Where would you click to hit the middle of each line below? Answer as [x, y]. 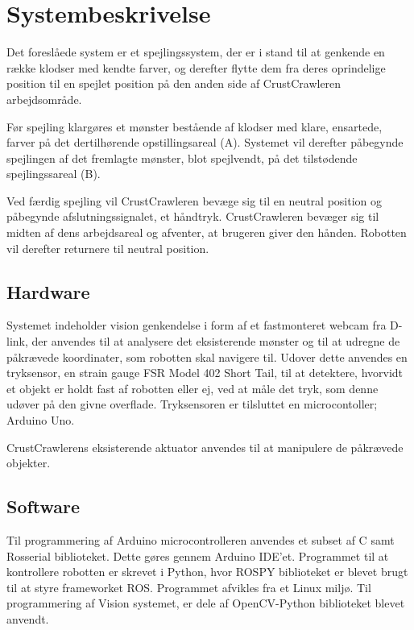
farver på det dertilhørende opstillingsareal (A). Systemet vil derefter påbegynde [205, 142]
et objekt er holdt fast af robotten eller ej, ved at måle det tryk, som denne [193, 388]
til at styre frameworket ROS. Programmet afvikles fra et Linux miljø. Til [189, 587]
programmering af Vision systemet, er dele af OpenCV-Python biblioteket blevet [206, 603]
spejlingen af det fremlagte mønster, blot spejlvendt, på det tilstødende [182, 157]
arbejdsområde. [44, 99]
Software [43, 506]
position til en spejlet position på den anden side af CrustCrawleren [174, 83]
